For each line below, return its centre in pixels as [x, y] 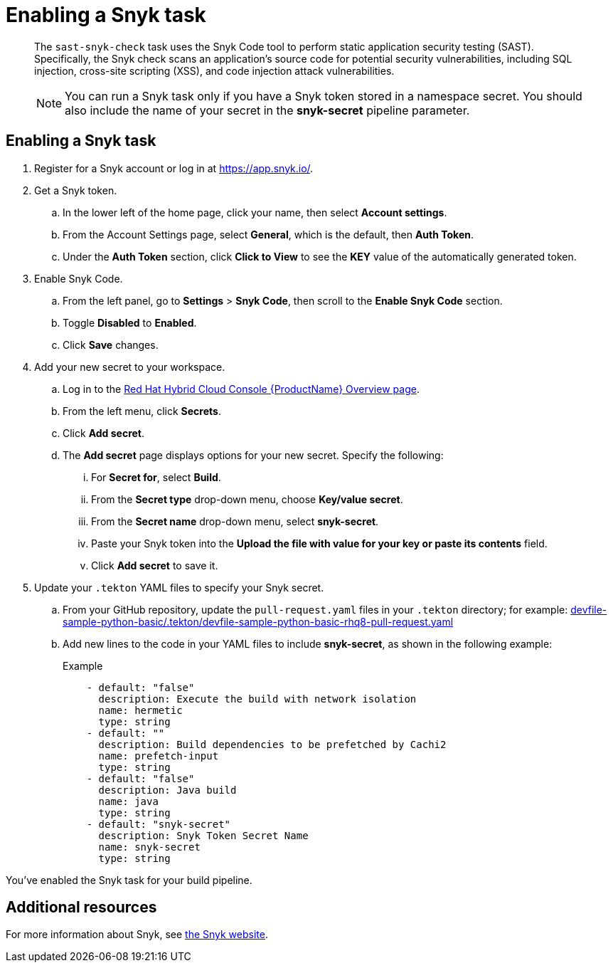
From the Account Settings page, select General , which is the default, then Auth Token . [268, 234]
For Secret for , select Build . [156, 477]
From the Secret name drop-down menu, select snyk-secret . [235, 521]
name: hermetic [140, 710]
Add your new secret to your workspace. [130, 367]
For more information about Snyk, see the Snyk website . [137, 935]
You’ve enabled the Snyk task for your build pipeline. [129, 880]
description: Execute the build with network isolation [257, 699]
